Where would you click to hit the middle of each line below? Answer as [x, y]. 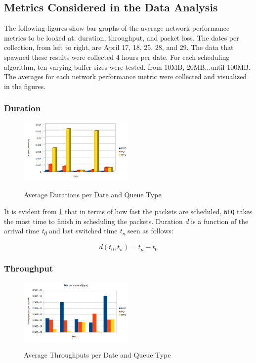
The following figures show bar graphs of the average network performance [117, 28]
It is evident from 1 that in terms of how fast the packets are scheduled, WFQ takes [128, 211]
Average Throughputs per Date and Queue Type [97, 355]
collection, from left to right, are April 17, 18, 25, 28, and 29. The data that [119, 47]
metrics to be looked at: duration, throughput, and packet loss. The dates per [122, 37]
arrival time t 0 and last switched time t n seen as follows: [89, 231]
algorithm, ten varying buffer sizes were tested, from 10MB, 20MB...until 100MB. [127, 67]
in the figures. [25, 86]
